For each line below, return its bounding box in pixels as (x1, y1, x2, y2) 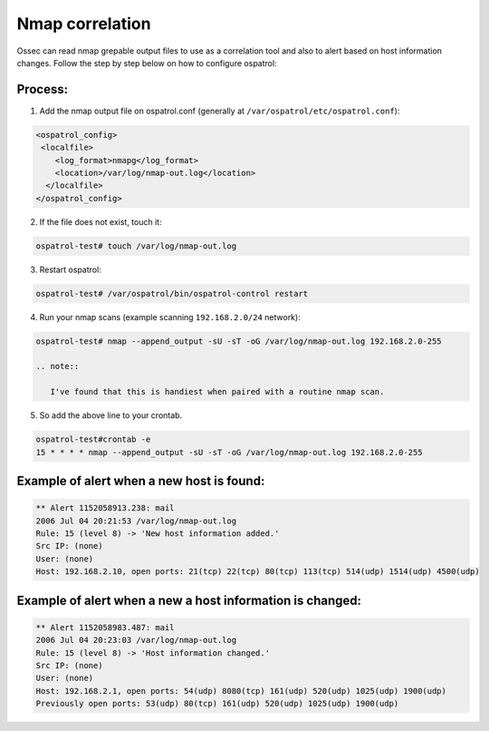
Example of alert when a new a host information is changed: (16, 592, 362, 608)
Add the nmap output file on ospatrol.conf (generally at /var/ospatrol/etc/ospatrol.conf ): (39, 105, 400, 116)
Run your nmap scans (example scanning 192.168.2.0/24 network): (39, 311, 301, 322)
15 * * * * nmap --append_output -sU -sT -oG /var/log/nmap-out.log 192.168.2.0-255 (35, 447, 423, 457)
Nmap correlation (16, 14, 151, 34)
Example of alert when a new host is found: (16, 473, 265, 489)
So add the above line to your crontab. (39, 410, 183, 421)
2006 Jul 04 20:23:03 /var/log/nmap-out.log (35, 635, 237, 646)
